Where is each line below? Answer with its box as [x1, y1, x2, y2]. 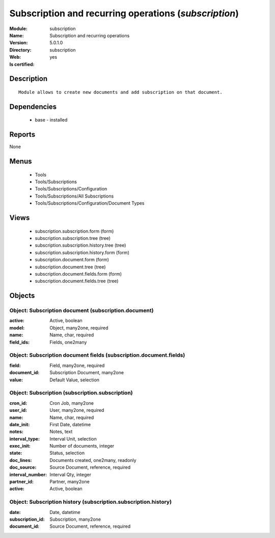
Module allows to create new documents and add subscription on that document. [18, 89, 223, 95]
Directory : [9, 46, 32, 53]
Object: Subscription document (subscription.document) [9, 307, 154, 314]
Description [9, 75, 48, 83]
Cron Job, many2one [49, 400, 94, 406]
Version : [9, 40, 28, 46]
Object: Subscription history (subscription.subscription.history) [9, 498, 172, 505]
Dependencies [9, 102, 57, 111]
